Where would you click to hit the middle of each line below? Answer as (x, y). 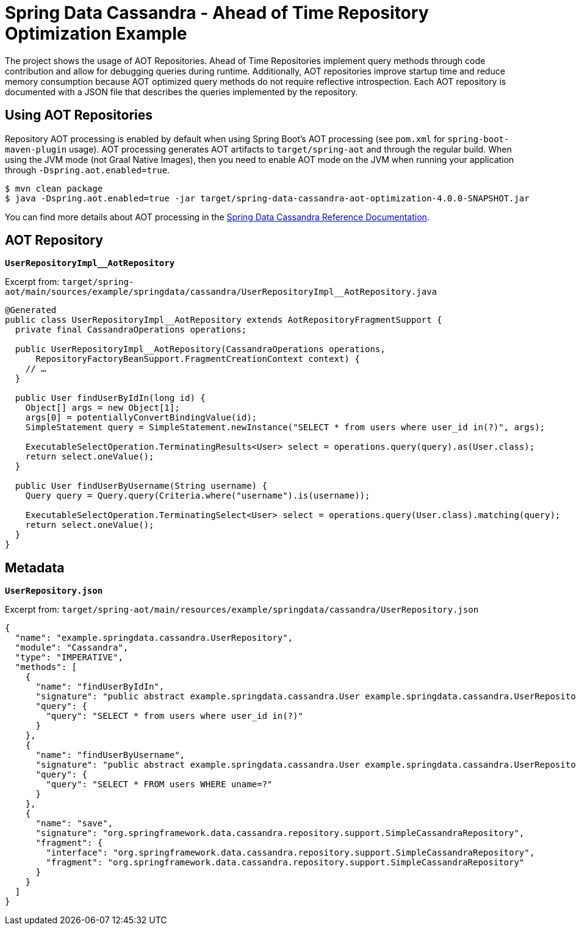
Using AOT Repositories (79, 115)
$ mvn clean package (54, 188)
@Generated (31, 310)
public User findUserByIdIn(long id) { (110, 398)
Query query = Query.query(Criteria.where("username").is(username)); (198, 496)
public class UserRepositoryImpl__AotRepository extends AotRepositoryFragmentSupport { (224, 320)
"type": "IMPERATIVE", (69, 658)
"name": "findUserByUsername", (110, 755)
